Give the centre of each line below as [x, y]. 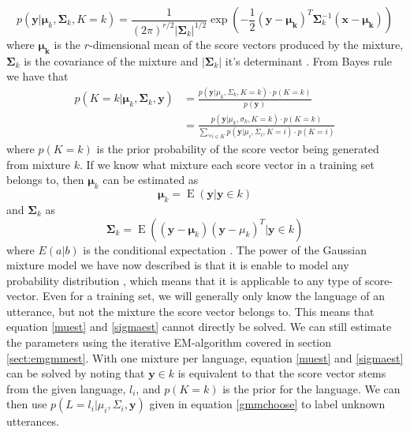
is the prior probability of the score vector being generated [238, 149]
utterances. [33, 421]
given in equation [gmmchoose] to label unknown [267, 404]
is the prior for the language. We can [311, 388]
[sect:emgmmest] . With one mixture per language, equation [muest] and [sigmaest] [205, 357]
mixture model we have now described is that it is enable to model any [178, 265]
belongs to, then [45, 180]
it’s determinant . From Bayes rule [308, 60]
